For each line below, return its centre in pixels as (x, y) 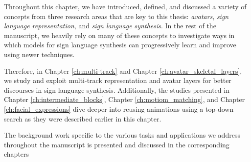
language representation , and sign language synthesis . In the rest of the (110, 26)
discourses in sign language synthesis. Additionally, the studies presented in (117, 90)
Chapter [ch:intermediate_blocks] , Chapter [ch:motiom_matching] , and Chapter (125, 99)
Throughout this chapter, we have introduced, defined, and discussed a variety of (125, 6)
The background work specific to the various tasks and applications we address (122, 135)
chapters (17, 154)
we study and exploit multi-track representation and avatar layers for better (118, 80)
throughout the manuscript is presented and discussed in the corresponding (117, 144)
